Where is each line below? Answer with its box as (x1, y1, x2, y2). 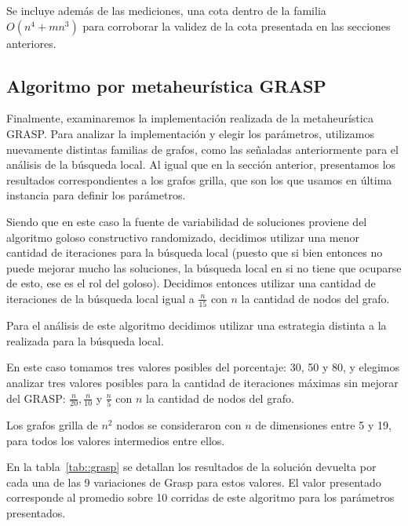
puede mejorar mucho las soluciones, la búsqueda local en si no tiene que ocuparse (6, 259, 402, 276)
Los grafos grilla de (6, 416, 98, 433)
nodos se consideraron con (116, 416, 242, 433)
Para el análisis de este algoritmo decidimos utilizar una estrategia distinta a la (6, 317, 387, 334)
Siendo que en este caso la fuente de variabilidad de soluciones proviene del (6, 213, 367, 229)
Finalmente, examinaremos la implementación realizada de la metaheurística (6, 110, 373, 126)
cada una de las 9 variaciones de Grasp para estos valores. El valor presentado (6, 473, 381, 490)
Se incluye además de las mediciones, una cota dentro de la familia (6, 2, 326, 18)
